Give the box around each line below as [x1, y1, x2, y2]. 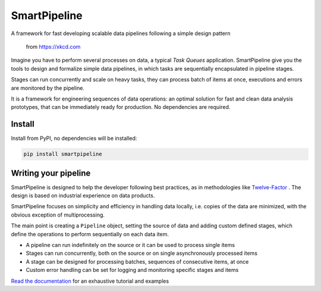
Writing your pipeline [11, 168, 91, 178]
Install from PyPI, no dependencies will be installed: [11, 134, 137, 142]
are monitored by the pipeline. [11, 84, 84, 92]
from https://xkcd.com [26, 43, 81, 50]
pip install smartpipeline [23, 151, 102, 158]
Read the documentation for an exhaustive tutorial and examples [11, 277, 169, 284]
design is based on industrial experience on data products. [11, 192, 155, 199]
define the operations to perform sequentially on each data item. [11, 230, 169, 237]
